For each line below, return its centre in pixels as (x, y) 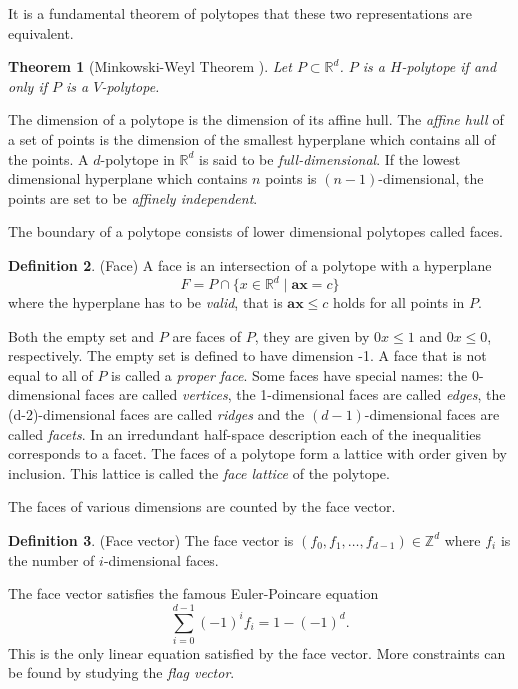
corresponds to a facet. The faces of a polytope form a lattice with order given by (257, 453)
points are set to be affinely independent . (133, 197)
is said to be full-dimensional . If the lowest (330, 158)
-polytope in (137, 158)
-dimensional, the (431, 178)
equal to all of (50, 374)
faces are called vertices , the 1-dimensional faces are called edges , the (295, 394)
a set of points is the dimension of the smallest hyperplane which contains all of (252, 138)
